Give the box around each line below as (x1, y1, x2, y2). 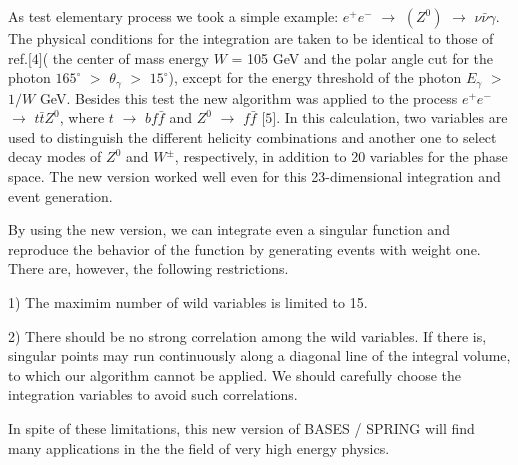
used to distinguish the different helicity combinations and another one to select (8, 126, 497, 147)
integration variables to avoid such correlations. (8, 384, 298, 405)
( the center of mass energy (42, 47, 209, 68)
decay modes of (8, 146, 102, 167)
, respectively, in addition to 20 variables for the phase (174, 146, 508, 167)
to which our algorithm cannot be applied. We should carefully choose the (8, 364, 461, 385)
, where (59, 107, 105, 128)
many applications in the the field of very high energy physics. (8, 437, 390, 458)
